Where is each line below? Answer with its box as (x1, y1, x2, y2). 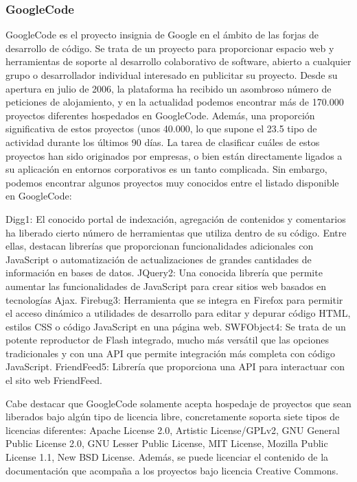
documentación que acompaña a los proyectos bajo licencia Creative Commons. (5, 463, 338, 477)
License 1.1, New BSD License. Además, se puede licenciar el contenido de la (5, 450, 329, 464)
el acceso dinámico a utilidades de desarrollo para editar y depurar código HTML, (5, 306, 351, 320)
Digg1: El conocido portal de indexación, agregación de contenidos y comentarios (5, 211, 346, 226)
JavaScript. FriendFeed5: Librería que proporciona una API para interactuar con (5, 359, 345, 374)
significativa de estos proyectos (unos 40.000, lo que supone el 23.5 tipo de (5, 121, 317, 136)
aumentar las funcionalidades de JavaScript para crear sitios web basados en (5, 278, 327, 293)
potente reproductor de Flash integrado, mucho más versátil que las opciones (5, 333, 329, 347)
